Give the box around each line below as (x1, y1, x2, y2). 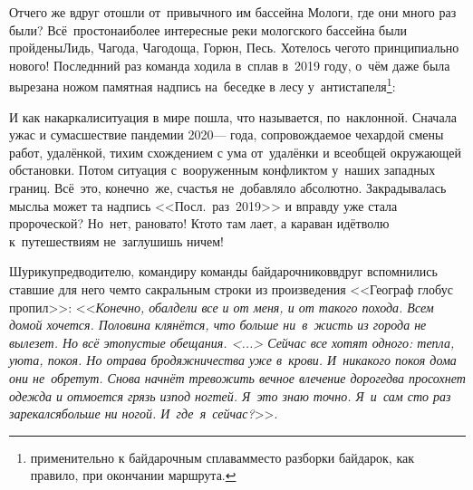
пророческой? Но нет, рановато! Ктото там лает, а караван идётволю (9, 214, 390, 233)
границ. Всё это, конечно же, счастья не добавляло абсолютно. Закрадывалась (9, 178, 447, 197)
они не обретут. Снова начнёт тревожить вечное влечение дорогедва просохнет (9, 368, 466, 387)
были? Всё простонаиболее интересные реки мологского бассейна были (9, 20, 408, 39)
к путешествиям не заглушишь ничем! (9, 231, 224, 250)
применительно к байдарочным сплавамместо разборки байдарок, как (30, 447, 415, 466)
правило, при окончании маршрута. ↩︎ (30, 466, 236, 485)
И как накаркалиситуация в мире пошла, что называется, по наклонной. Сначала (9, 107, 457, 126)
